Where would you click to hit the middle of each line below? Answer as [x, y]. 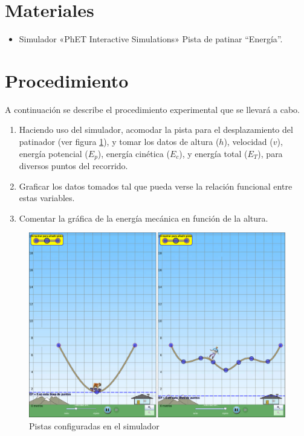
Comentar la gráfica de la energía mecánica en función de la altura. [144, 218]
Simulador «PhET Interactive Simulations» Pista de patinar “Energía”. [151, 39]
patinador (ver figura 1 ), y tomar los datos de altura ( [119, 142]
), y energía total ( [213, 153]
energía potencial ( [53, 153]
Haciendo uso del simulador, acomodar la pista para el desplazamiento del [156, 130]
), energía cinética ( [134, 153]
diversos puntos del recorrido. [73, 166]
